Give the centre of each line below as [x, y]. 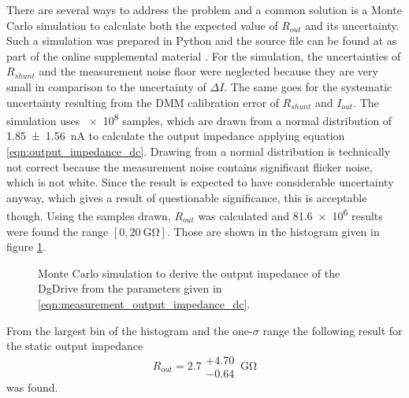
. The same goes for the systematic [308, 86]
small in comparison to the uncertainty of [106, 86]
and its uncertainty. [352, 25]
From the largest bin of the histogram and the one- [130, 330]
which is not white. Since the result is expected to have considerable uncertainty [200, 182]
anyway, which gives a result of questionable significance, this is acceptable [187, 197]
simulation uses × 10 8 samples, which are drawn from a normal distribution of [199, 119]
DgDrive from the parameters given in [130, 288]
